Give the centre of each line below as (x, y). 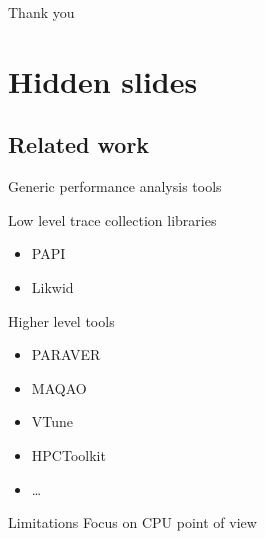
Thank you (41, 12)
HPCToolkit (68, 454)
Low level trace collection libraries (112, 219)
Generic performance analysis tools (115, 186)
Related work (79, 144)
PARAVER (66, 354)
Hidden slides (103, 80)
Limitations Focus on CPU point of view (132, 522)
